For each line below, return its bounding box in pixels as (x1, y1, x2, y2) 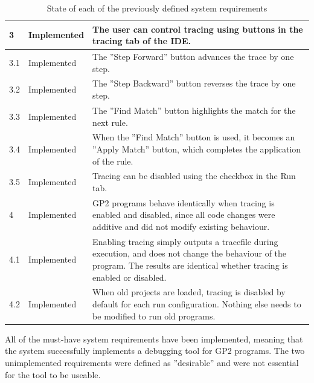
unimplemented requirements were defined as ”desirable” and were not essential (5, 356, 299, 368)
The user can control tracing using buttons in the (92, 22, 303, 35)
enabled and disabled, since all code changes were (92, 208, 275, 221)
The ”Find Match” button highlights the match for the (92, 103, 296, 116)
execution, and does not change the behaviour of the (92, 247, 287, 260)
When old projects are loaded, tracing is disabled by (92, 286, 286, 298)
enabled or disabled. (92, 270, 167, 283)
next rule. (92, 116, 128, 128)
